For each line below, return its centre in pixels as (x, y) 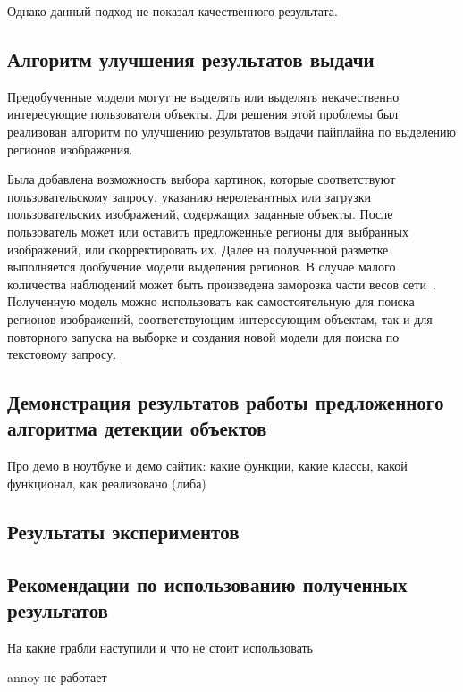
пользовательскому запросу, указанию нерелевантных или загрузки (189, 196)
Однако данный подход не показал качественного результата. (173, 11)
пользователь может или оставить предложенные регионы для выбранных (208, 231)
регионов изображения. (70, 149)
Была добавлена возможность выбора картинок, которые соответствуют (202, 179)
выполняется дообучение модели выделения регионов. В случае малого (202, 267)
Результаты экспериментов (123, 531)
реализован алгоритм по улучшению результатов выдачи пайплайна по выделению (232, 131)
